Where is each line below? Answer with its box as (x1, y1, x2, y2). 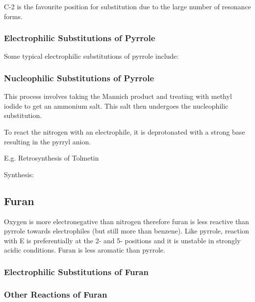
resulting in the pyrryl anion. (4, 136, 91, 146)
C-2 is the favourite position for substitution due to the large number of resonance (4, 1, 251, 11)
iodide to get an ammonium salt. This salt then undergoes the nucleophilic (4, 100, 229, 111)
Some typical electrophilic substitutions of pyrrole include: (4, 51, 179, 61)
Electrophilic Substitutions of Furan (4, 265, 149, 278)
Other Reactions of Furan (4, 288, 107, 300)
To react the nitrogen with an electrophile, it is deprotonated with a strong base (4, 127, 245, 137)
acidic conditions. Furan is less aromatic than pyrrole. (4, 245, 165, 255)
